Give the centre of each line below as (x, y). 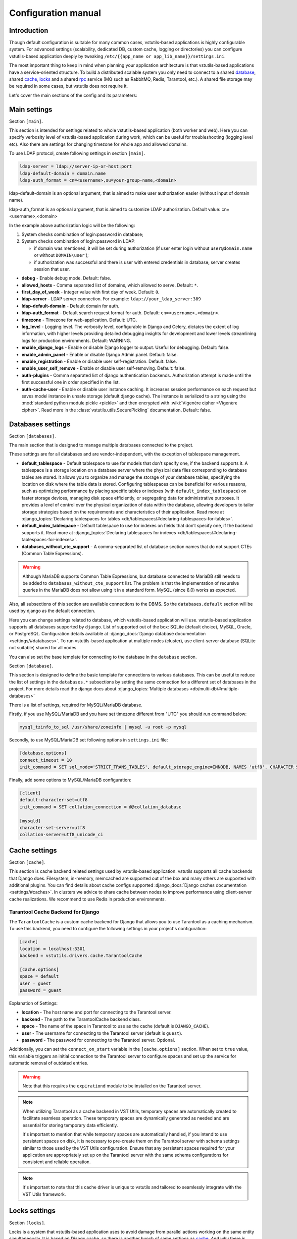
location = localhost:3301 (52, 949)
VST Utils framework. (44, 1194)
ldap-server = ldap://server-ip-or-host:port (76, 167)
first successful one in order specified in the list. (71, 382)
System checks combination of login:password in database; (82, 234)
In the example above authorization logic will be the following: (72, 225)
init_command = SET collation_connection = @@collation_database (100, 807)
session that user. (52, 269)
